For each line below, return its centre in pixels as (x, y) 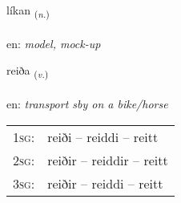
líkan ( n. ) (28, 11)
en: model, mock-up (54, 43)
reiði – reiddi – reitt (103, 136)
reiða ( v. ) (28, 71)
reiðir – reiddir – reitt (108, 160)
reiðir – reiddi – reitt (105, 183)
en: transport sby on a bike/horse (87, 104)
